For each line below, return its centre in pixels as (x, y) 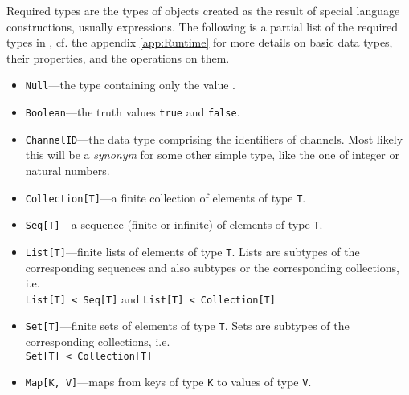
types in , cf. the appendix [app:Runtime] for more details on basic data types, (200, 42)
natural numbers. (67, 170)
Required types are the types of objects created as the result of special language (203, 10)
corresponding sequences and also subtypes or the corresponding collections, (212, 267)
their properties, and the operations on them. (118, 57)
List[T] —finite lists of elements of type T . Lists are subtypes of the (192, 251)
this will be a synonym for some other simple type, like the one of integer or (212, 155)
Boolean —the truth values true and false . (133, 112)
